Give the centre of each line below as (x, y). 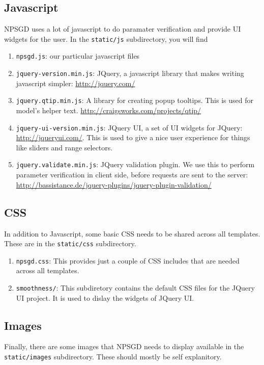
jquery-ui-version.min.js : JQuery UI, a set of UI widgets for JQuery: (129, 127)
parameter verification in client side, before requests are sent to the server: (132, 175)
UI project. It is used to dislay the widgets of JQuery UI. (105, 297)
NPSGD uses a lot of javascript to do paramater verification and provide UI (123, 29)
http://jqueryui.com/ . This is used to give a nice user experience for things (133, 137)
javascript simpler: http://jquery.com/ (76, 83)
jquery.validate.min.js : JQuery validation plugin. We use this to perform (135, 164)
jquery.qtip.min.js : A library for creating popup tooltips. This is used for (135, 100)
